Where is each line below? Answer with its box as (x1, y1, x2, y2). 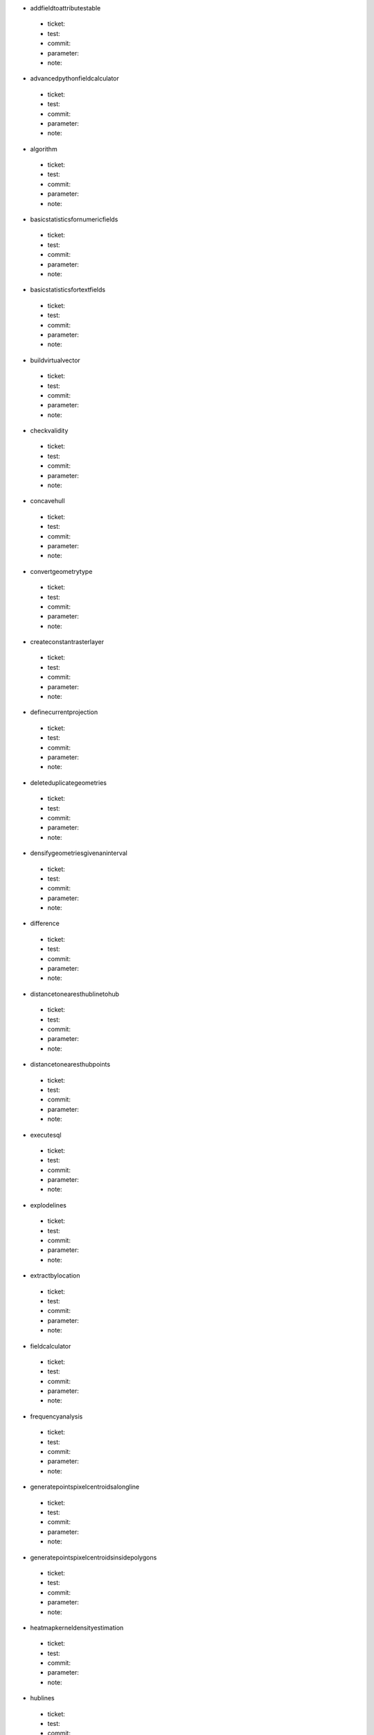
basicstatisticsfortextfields (30, 285, 106, 294)
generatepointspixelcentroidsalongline (30, 1482, 140, 1491)
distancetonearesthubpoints (30, 1060, 111, 1069)
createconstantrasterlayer (30, 638, 104, 646)
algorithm (30, 144, 58, 153)
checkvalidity (30, 427, 69, 435)
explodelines (30, 1201, 67, 1209)
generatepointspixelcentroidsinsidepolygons (30, 1553, 157, 1561)
